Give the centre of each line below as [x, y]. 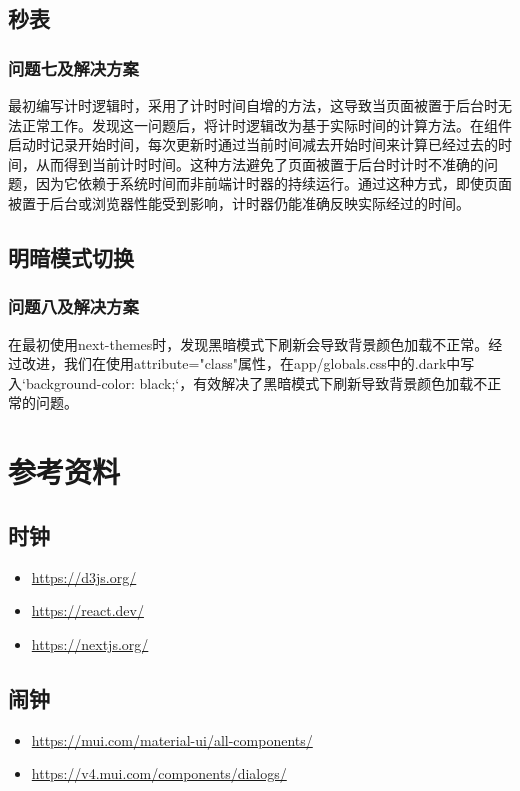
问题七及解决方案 [73, 67]
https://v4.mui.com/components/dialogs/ [159, 773]
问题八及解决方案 [73, 306]
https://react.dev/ [87, 610]
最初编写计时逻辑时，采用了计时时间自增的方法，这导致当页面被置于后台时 [253, 105]
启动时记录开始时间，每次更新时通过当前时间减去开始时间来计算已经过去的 [253, 144]
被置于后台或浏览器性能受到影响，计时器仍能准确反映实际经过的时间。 [239, 202]
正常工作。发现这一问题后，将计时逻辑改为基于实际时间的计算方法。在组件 [266, 124]
